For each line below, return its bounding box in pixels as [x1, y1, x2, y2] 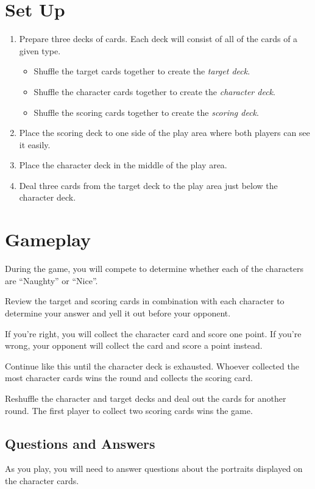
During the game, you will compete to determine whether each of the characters [5, 262, 304, 275]
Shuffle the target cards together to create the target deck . [34, 65, 250, 77]
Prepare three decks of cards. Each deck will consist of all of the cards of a [19, 32, 298, 45]
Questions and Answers [5, 434, 155, 452]
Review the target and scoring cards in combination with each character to [5, 294, 285, 307]
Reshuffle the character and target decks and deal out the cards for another [5, 391, 286, 404]
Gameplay [5, 227, 91, 252]
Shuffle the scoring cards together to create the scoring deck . [34, 105, 259, 118]
